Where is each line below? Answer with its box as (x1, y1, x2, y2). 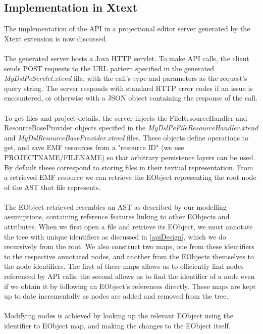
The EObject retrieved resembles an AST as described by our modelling (4, 201, 227, 212)
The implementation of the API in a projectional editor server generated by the (4, 23, 250, 34)
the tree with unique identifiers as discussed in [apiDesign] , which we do (4, 231, 226, 242)
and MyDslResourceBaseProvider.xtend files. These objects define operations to (4, 132, 249, 142)
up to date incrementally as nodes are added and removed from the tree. (4, 291, 229, 301)
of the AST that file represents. (4, 181, 101, 192)
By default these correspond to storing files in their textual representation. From (4, 162, 253, 172)
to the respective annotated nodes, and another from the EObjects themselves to (4, 251, 254, 261)
